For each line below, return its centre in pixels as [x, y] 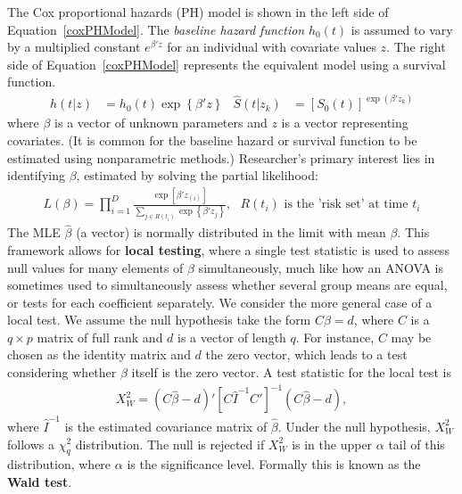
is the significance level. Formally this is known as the [274, 464]
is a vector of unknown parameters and [161, 123]
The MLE [34, 232]
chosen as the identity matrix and [99, 354]
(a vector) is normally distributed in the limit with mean [231, 232]
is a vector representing [345, 123]
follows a [31, 444]
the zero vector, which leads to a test [306, 354]
